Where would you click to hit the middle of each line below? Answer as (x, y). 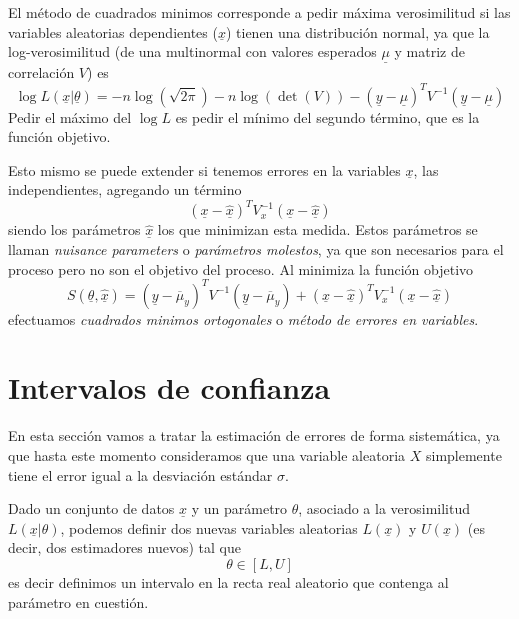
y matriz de (429, 51)
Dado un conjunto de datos (91, 508)
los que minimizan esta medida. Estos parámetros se (317, 229)
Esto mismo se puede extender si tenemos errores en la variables (204, 169)
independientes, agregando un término (125, 189)
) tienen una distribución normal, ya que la (357, 31)
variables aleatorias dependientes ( (113, 31)
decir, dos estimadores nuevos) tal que (124, 547)
